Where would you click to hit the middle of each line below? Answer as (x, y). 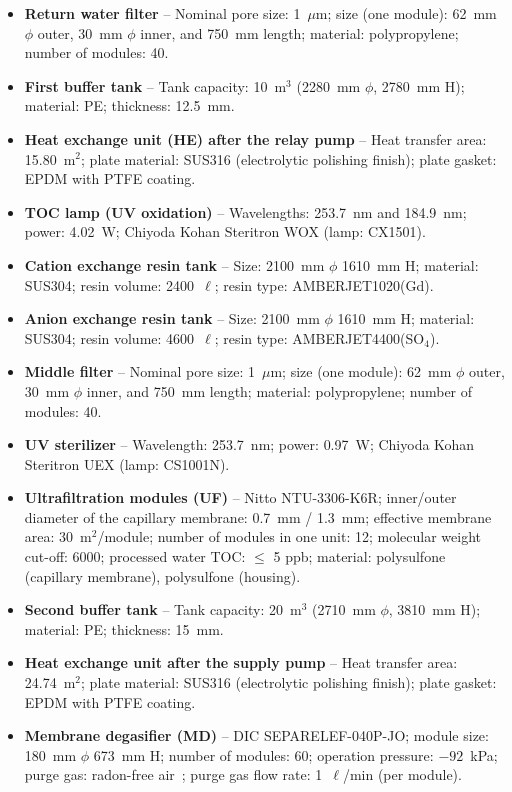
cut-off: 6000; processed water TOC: (135, 556)
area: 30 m (58, 536)
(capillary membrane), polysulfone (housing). (162, 575)
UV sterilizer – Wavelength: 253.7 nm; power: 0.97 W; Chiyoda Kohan (249, 444)
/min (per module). (402, 774)
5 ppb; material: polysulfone (359, 556)
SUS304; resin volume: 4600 (109, 337)
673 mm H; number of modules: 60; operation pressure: (263, 754)
